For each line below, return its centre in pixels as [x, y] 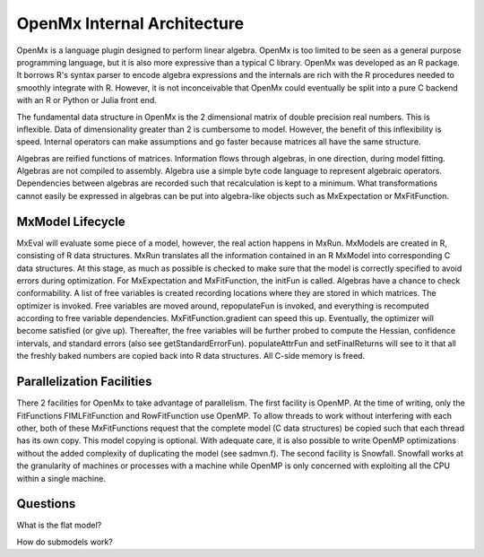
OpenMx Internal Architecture [130, 23]
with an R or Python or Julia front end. [86, 100]
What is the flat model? [59, 526]
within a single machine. [61, 478]
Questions [46, 504]
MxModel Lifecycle [71, 221]
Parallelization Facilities [84, 382]
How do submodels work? [65, 542]
